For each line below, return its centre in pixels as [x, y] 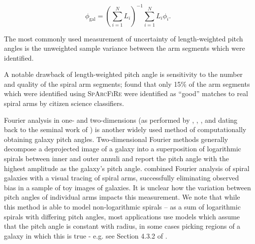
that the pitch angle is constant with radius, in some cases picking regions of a [122, 226]
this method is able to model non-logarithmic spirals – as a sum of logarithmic [122, 207]
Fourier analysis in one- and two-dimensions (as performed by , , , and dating [121, 120]
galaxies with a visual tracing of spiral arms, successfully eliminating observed [122, 178]
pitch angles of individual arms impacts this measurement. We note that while [122, 197]
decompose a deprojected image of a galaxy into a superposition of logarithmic [123, 149]
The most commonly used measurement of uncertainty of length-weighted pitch [124, 38]
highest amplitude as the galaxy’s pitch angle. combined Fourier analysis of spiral [127, 168]
